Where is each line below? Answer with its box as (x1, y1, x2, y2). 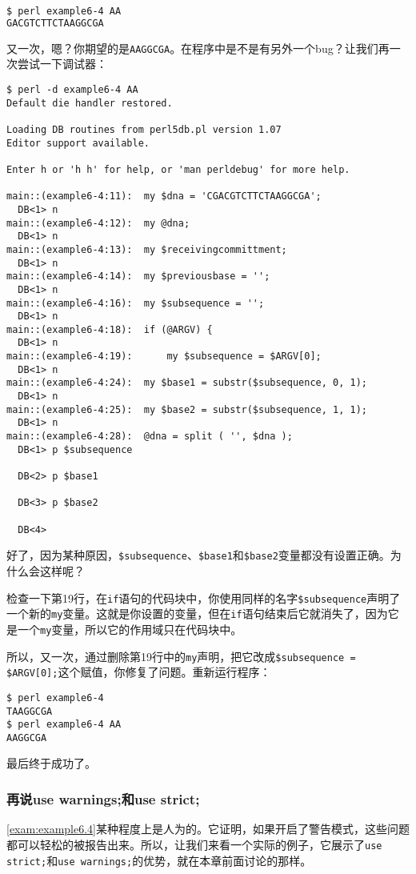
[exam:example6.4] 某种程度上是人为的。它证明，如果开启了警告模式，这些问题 (6, 820, 410, 837)
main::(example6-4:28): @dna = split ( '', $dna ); (6, 431, 293, 443)
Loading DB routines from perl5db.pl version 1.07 (6, 123, 282, 135)
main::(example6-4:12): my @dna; (6, 217, 190, 229)
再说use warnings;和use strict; (6, 788, 200, 808)
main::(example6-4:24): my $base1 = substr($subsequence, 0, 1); (6, 377, 368, 389)
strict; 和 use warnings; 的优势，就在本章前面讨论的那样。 (6, 852, 312, 868)
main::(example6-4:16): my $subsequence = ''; (6, 297, 265, 309)
